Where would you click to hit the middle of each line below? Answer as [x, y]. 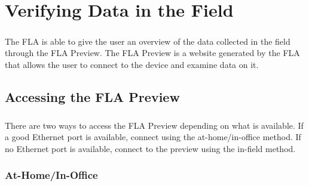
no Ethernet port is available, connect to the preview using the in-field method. [150, 148]
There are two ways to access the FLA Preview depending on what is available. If [154, 125]
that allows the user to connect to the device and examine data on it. [132, 64]
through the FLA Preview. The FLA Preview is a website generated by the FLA [152, 53]
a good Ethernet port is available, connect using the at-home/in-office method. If [153, 137]
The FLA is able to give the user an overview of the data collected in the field [148, 41]
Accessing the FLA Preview [92, 96]
